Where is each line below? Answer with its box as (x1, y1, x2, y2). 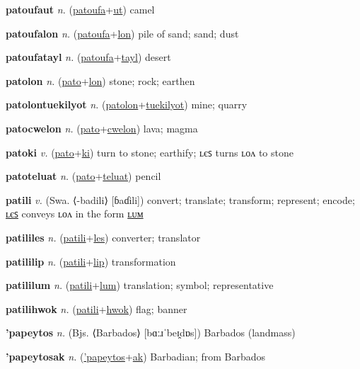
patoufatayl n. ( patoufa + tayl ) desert (6, 50, 171, 64)
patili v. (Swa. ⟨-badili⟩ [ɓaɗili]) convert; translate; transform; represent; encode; (6, 192, 355, 207)
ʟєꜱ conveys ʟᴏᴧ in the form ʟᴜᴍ (6, 206, 144, 221)
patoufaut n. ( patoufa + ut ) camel (6, 2, 155, 16)
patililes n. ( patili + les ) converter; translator (6, 229, 201, 244)
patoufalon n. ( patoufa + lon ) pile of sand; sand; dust (6, 25, 239, 40)
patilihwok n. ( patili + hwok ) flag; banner (6, 301, 187, 316)
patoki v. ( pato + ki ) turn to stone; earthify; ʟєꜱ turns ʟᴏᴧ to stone (6, 144, 294, 159)
